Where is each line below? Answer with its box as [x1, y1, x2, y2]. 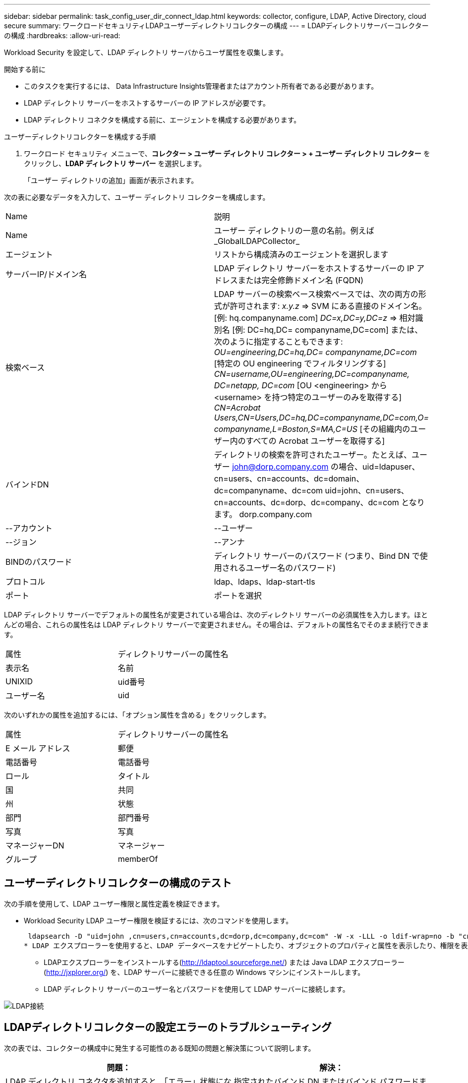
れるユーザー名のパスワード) [230, 563, 336, 573]
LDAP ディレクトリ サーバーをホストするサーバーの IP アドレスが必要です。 [24, 99, 270, 107]
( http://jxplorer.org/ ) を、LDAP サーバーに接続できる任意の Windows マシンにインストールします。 [44, 967, 365, 976]
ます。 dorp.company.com [214, 509, 312, 519]
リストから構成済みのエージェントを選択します [214, 249, 389, 259]
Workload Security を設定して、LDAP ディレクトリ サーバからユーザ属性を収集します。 [4, 48, 288, 57]
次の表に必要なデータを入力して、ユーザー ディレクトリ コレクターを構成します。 [4, 193, 270, 201]
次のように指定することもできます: [214, 337, 343, 347]
